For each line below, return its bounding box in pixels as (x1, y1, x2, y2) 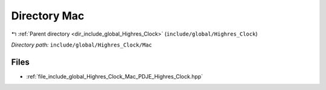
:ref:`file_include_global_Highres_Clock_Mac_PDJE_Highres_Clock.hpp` (26, 72, 203, 80)
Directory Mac (11, 9, 85, 22)
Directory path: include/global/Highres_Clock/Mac (11, 41, 152, 48)
